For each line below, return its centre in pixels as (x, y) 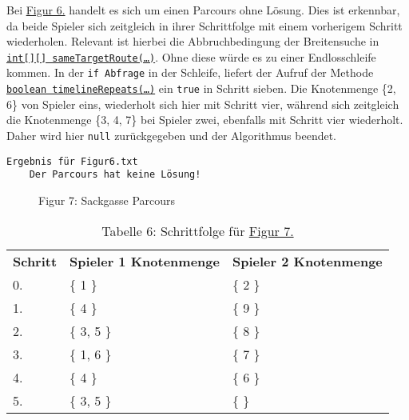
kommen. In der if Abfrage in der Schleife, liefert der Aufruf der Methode (190, 72)
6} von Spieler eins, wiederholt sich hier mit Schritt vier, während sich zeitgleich (203, 104)
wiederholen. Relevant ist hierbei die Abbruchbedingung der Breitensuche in (193, 41)
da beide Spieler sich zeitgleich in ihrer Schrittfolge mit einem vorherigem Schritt (204, 25)
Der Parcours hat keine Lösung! (115, 175)
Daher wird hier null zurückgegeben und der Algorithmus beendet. (172, 135)
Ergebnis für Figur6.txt (72, 161)
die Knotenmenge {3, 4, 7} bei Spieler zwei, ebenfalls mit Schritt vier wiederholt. (205, 120)
